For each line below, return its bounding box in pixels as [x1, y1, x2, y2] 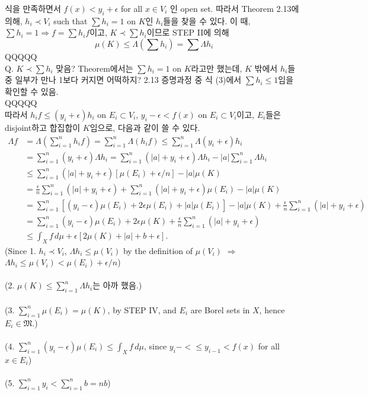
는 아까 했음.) [92, 279, 142, 291]
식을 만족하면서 [5, 2, 61, 14]
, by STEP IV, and [107, 303, 177, 316]
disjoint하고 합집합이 [5, 121, 81, 133]
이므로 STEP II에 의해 [146, 26, 229, 38]
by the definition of [123, 244, 193, 256]
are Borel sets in [190, 303, 250, 316]
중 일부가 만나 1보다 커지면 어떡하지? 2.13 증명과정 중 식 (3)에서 [5, 73, 242, 86]
